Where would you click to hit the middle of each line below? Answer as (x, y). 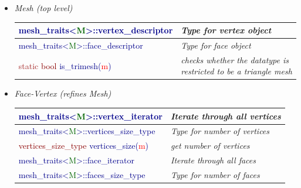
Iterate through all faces (213, 160)
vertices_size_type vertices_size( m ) (84, 146)
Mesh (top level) (43, 8)
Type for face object (216, 45)
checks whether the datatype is (235, 59)
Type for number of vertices (220, 131)
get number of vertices (210, 146)
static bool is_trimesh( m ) (65, 65)
